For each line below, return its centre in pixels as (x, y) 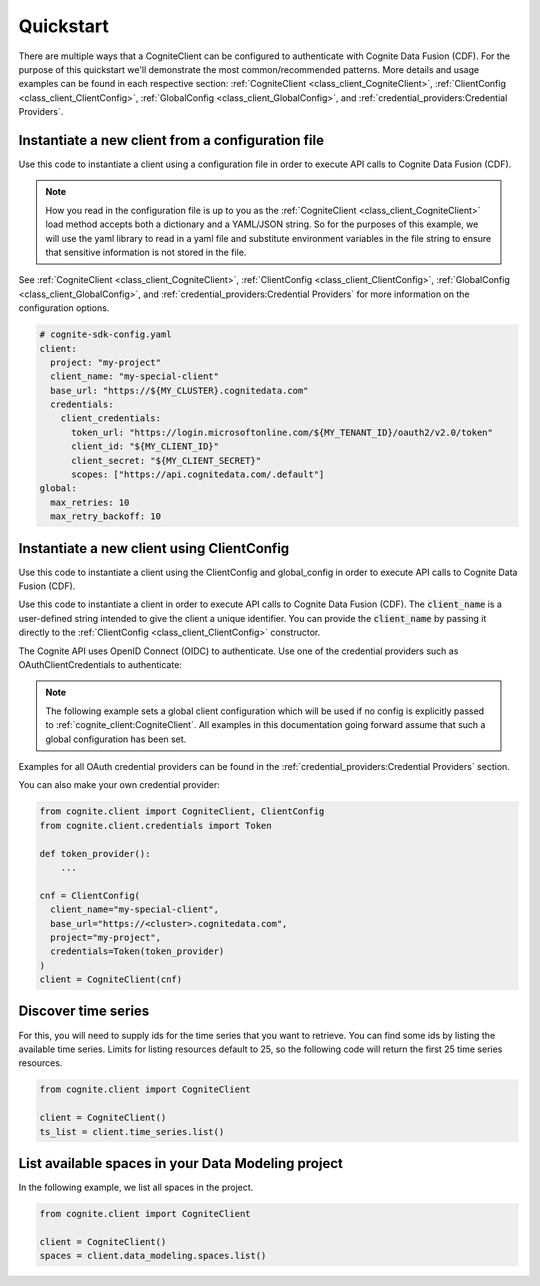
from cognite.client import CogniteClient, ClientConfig (182, 811)
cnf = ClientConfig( (89, 895)
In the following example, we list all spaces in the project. (136, 1187)
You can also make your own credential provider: (119, 785)
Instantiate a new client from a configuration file (171, 140)
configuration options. (64, 308)
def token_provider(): (95, 853)
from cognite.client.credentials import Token (155, 825)
